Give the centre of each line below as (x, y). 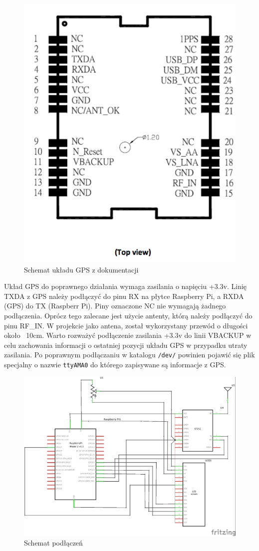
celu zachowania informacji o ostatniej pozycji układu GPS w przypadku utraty (126, 345)
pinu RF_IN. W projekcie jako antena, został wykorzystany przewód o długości (126, 325)
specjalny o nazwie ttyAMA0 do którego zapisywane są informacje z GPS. (115, 364)
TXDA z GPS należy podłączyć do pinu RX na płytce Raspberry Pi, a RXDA (124, 296)
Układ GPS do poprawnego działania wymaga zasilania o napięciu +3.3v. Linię (126, 286)
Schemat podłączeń (53, 543)
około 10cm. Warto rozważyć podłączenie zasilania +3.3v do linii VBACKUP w (128, 335)
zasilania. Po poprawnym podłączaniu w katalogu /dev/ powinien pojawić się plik (129, 355)
